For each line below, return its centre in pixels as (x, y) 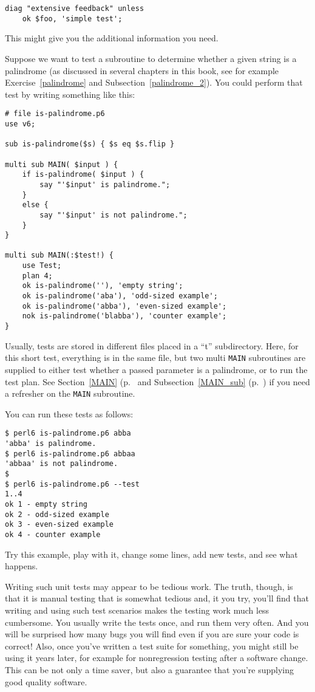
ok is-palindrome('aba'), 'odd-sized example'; (120, 296)
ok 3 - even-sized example (59, 525)
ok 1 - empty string (46, 504)
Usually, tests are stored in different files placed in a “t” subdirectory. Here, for (152, 345)
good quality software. (46, 681)
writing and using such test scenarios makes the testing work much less (137, 610)
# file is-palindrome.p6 (55, 114)
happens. (22, 566)
